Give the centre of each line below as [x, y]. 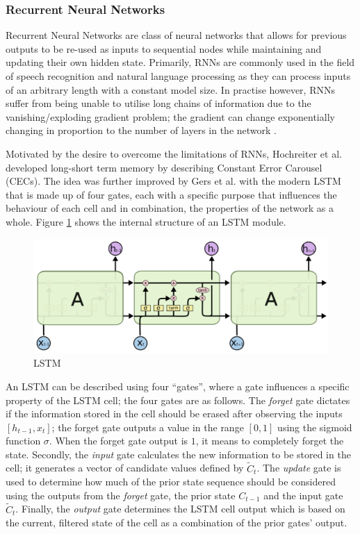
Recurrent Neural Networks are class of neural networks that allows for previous [176, 35]
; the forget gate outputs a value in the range [148, 427]
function [23, 441]
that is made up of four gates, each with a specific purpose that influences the [171, 194]
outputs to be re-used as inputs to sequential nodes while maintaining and [164, 48]
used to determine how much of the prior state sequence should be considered [171, 482]
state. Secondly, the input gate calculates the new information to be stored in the [178, 454]
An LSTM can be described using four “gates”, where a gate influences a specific [178, 386]
